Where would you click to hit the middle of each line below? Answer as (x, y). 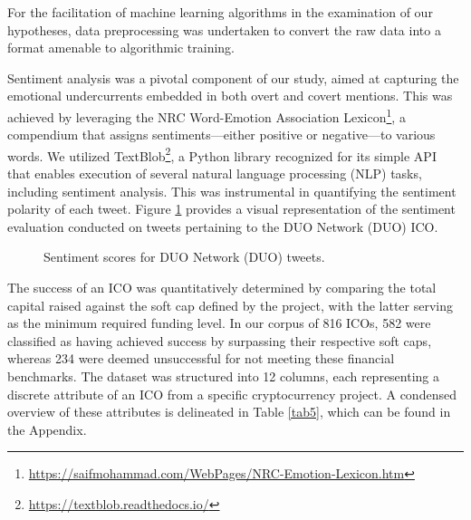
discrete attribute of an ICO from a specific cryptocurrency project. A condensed (232, 394)
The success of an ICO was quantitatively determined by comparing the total (222, 288)
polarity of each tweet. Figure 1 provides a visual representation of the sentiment (231, 209)
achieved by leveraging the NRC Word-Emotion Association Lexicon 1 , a (207, 115)
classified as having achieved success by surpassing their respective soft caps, (220, 340)
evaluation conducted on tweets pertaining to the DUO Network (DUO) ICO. (223, 226)
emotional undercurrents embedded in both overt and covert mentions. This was (230, 96)
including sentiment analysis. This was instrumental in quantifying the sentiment (232, 191)
